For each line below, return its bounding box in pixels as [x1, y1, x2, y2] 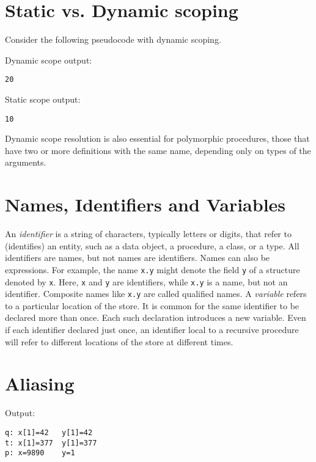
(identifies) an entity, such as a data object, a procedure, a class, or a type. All [5, 239, 299, 252]
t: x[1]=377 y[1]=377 [5, 438, 97, 447]
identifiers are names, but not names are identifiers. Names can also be [5, 251, 270, 264]
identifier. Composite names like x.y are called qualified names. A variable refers [5, 287, 307, 300]
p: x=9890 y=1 [5, 449, 75, 458]
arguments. [5, 156, 46, 169]
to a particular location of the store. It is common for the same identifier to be [5, 299, 299, 312]
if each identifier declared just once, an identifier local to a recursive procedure [5, 323, 299, 336]
